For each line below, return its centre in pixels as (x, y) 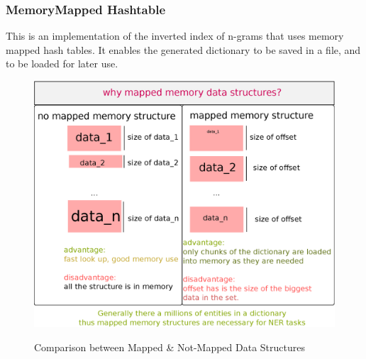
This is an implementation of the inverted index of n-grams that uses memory (175, 36)
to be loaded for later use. (62, 63)
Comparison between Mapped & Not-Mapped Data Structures (170, 347)
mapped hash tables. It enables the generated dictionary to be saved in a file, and (183, 49)
